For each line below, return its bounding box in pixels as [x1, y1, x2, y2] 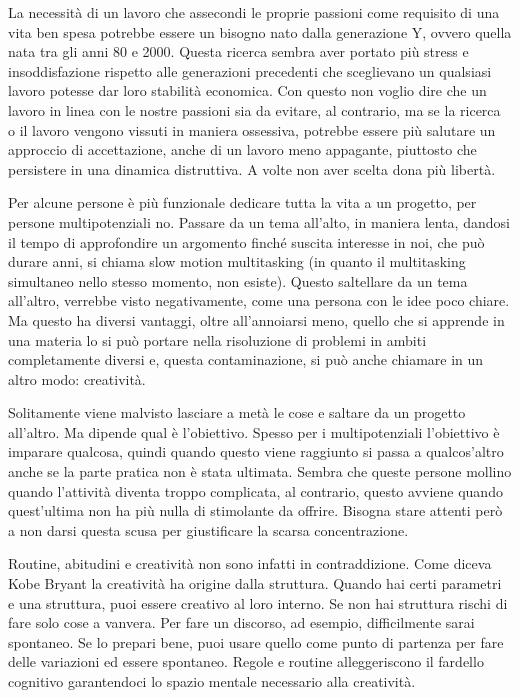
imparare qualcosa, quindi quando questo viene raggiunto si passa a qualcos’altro [8, 441, 504, 462]
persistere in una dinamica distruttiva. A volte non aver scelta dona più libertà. [8, 158, 496, 179]
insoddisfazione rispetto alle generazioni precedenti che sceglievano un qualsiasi [8, 60, 492, 81]
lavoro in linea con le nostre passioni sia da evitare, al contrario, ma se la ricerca [8, 99, 501, 120]
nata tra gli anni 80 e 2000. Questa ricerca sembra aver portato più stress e [8, 41, 469, 62]
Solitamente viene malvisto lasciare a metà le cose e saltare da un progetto [8, 402, 466, 423]
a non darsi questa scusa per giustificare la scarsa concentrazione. [8, 519, 409, 540]
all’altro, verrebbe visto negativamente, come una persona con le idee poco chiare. [8, 290, 510, 311]
